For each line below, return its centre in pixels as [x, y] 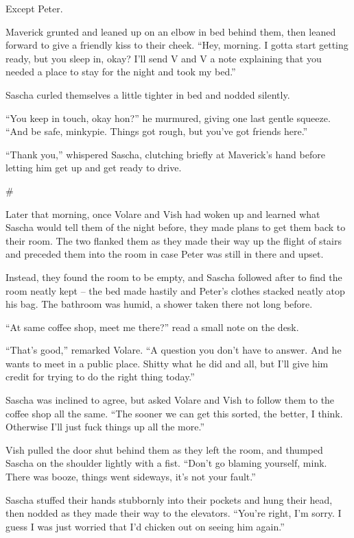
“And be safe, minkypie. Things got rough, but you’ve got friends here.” [157, 131]
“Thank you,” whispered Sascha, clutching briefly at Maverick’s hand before [165, 154]
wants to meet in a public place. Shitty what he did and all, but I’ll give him [167, 363]
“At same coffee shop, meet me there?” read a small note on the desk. [152, 327]
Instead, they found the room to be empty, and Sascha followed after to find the [174, 277]
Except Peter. [34, 8]
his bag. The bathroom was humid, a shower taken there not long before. [159, 304]
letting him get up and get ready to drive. [94, 168]
